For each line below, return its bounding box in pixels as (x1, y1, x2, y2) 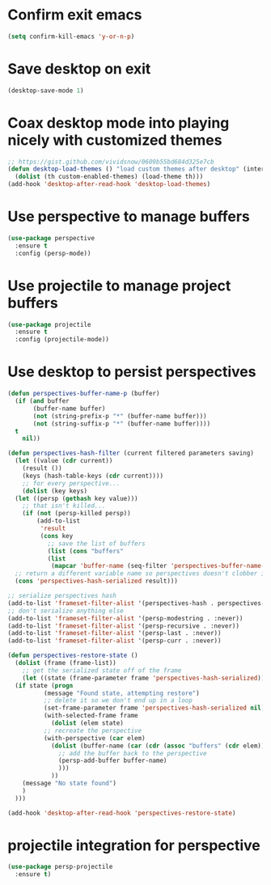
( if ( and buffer (15, 397, 70, 405)
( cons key (40, 531, 74, 540)
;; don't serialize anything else (7, 607, 125, 615)
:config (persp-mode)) (15, 249, 91, 257)
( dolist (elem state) (50, 719, 125, 727)
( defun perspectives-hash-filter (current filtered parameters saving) (7, 449, 254, 458)
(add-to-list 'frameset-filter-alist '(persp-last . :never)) (7, 629, 222, 637)
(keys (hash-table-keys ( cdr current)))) (22, 472, 163, 480)
